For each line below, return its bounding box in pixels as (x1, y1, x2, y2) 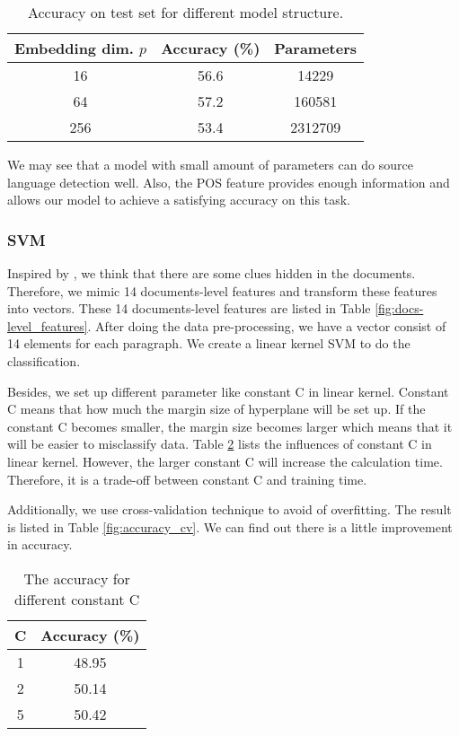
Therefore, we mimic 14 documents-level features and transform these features (7, 281, 437, 300)
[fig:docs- (375, 299, 424, 318)
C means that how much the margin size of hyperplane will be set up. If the (7, 399, 426, 418)
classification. (7, 351, 81, 370)
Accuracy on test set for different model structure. (27, 2, 344, 22)
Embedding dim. (14, 38, 134, 58)
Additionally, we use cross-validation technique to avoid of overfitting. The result (7, 500, 452, 519)
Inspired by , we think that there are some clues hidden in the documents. (7, 264, 416, 282)
